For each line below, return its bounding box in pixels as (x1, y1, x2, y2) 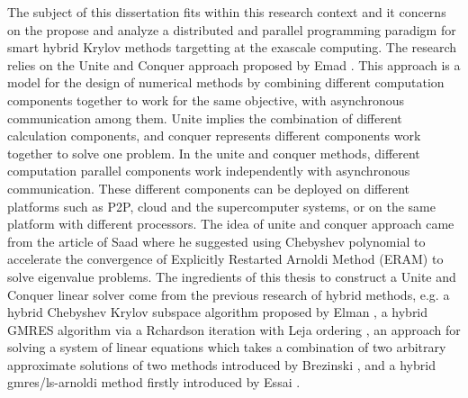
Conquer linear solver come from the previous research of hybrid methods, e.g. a (7, 285, 450, 303)
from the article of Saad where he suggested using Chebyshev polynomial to (7, 231, 426, 250)
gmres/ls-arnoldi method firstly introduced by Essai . (7, 373, 301, 392)
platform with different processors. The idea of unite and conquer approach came (7, 214, 454, 233)
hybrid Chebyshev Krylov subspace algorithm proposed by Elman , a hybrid (7, 303, 428, 321)
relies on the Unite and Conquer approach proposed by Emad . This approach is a (7, 55, 461, 74)
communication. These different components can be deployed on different (7, 178, 410, 197)
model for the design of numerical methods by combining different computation (7, 73, 445, 92)
